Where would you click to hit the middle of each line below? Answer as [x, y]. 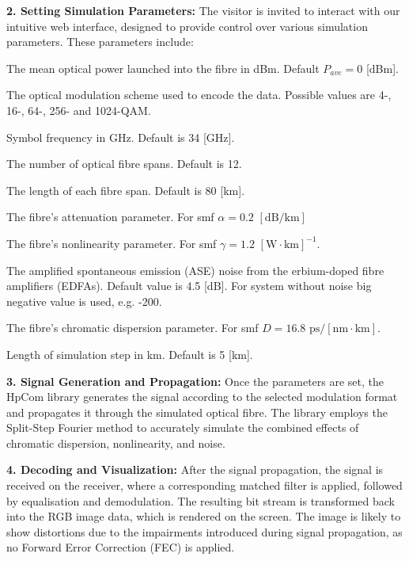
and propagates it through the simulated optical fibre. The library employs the [197, 412]
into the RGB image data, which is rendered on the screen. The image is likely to [204, 516]
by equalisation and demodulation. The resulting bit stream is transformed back [201, 500]
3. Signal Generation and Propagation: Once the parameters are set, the [195, 381]
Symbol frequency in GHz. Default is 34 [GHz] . [121, 137]
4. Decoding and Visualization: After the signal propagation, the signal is [195, 469]
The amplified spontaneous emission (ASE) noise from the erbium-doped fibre [195, 270]
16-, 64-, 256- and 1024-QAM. [79, 110]
